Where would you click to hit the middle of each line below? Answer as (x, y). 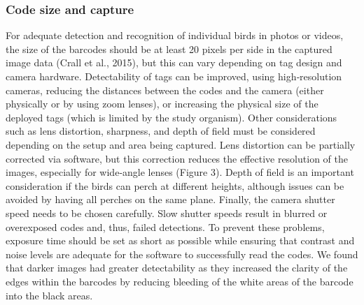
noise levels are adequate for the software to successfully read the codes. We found (182, 254)
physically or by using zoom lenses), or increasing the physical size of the (162, 104)
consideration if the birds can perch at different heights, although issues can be (175, 185)
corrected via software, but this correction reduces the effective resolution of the (177, 158)
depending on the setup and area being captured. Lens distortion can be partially (181, 144)
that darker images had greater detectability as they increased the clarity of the (177, 268)
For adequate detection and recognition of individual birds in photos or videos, (175, 35)
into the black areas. (49, 295)
